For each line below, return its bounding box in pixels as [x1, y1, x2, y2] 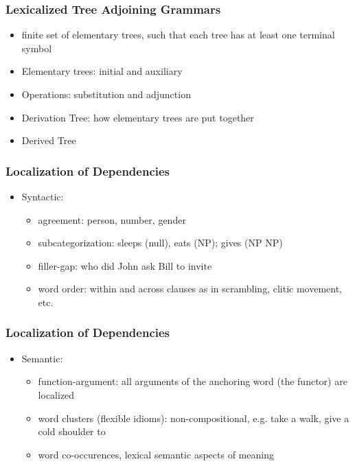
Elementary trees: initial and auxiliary [21, 64, 183, 78]
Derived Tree [21, 133, 76, 148]
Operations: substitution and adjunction [21, 87, 191, 101]
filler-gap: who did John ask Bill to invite [38, 258, 212, 272]
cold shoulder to [38, 424, 106, 439]
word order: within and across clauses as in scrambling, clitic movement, [38, 281, 342, 296]
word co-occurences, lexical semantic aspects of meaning [38, 447, 274, 461]
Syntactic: [21, 189, 64, 203]
